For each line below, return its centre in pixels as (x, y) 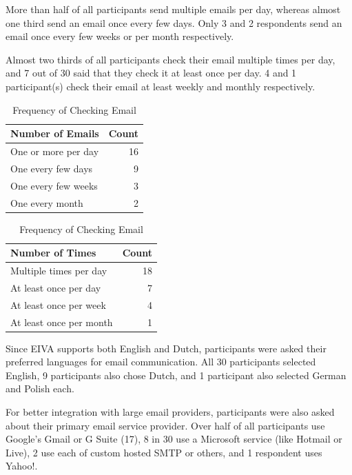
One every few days (52, 168)
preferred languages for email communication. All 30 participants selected (161, 362)
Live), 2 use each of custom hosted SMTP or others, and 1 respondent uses (164, 452)
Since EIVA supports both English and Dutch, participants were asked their (166, 348)
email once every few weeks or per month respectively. (120, 36)
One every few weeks (54, 185)
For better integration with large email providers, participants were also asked (170, 412)
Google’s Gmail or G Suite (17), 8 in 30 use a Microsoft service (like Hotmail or (174, 439)
